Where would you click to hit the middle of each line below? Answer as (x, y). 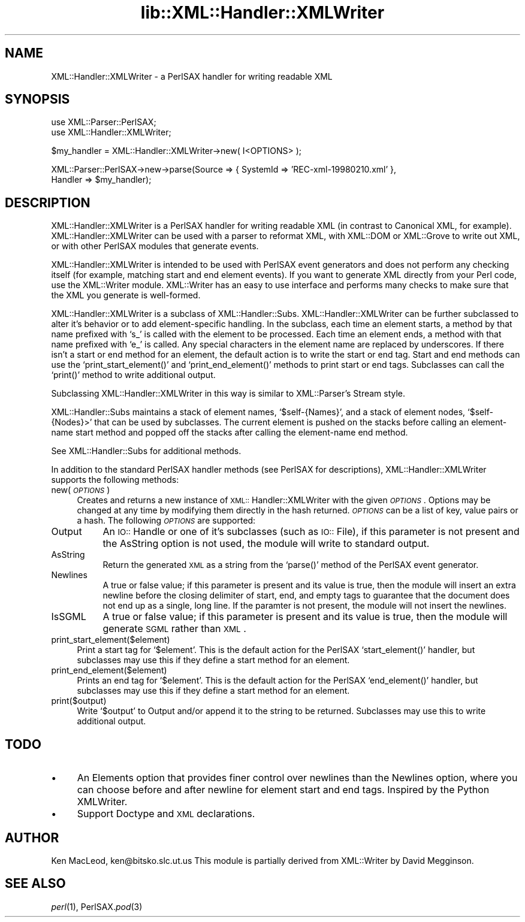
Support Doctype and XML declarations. (166, 814)
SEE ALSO (35, 884)
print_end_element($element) (109, 670)
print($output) (79, 701)
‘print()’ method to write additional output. (133, 375)
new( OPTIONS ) (81, 490)
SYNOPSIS (37, 99)
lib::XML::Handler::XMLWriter (262, 13)
